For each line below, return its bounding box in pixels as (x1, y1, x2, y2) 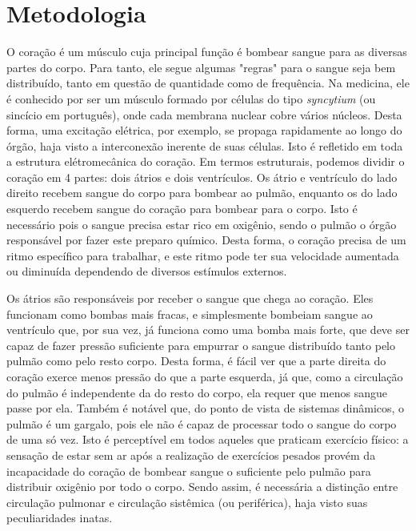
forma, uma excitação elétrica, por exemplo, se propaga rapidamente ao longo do (6, 122, 402, 139)
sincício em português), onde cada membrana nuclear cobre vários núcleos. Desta (6, 106, 402, 123)
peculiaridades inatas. (6, 509, 113, 526)
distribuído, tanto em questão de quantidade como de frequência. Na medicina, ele (6, 74, 410, 91)
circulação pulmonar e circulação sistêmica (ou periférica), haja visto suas (6, 493, 368, 510)
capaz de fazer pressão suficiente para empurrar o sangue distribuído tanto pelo (6, 336, 395, 353)
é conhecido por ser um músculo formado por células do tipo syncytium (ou (6, 90, 376, 107)
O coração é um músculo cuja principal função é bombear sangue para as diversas (6, 43, 407, 60)
